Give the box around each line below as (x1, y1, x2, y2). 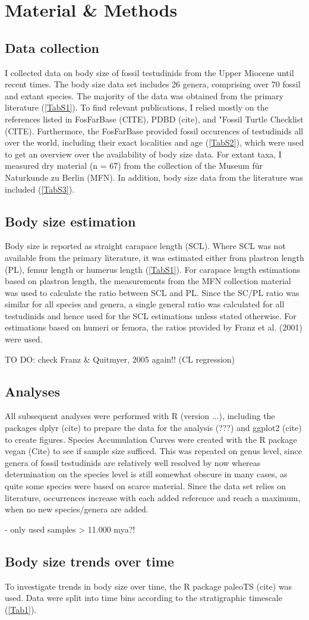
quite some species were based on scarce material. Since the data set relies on (5, 480, 286, 492)
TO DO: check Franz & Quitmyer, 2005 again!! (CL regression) (5, 353, 235, 365)
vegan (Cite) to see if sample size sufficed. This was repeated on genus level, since (5, 445, 302, 457)
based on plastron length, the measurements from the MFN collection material (5, 275, 291, 287)
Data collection (5, 38, 100, 56)
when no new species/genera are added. (5, 503, 149, 515)
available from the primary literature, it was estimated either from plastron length (5, 251, 304, 263)
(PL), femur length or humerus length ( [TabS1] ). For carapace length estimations (5, 263, 301, 275)
